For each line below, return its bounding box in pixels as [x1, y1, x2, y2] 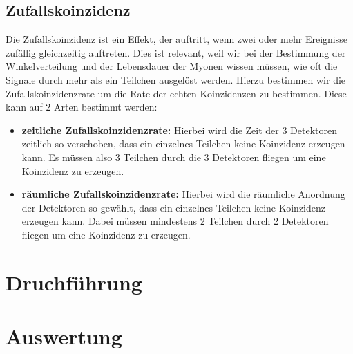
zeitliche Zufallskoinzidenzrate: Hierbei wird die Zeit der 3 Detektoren [21, 122, 337, 137]
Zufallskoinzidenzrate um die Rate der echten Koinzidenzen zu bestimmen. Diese [6, 86, 347, 100]
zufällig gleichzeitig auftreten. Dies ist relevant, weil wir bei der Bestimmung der [6, 45, 346, 59]
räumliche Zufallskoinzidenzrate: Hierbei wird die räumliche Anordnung [21, 187, 345, 201]
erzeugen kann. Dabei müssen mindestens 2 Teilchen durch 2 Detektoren [21, 214, 329, 228]
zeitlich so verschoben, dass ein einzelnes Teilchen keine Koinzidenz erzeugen [21, 136, 345, 151]
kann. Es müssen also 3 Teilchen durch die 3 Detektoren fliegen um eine [21, 149, 326, 164]
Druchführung [6, 268, 142, 296]
